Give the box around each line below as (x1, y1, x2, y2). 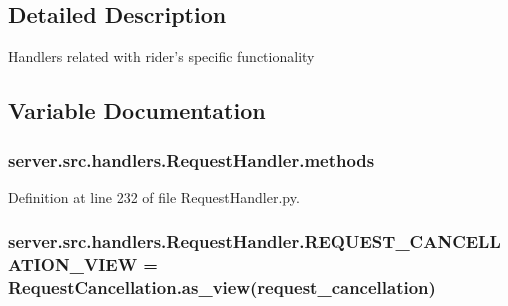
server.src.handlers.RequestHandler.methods (8, 147, 375, 172)
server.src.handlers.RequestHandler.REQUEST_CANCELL (8, 229, 501, 254)
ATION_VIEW (8, 252, 138, 277)
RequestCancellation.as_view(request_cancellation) (8, 275, 436, 300)
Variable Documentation (8, 95, 266, 126)
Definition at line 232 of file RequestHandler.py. (8, 186, 300, 207)
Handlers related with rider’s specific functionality (8, 46, 315, 67)
